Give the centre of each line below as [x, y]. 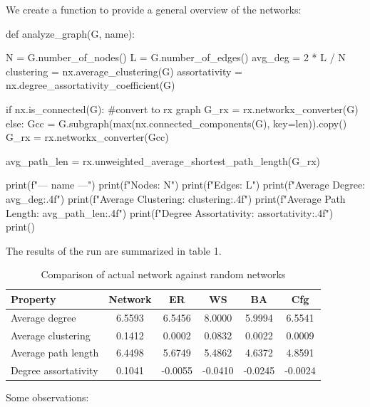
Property [34, 298]
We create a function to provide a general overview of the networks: [154, 9]
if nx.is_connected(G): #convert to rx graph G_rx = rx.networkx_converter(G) [182, 109]
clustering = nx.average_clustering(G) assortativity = [124, 71]
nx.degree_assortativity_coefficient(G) [91, 85]
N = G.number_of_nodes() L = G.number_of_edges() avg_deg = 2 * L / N [176, 57]
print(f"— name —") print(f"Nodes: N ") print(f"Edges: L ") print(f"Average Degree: [185, 185]
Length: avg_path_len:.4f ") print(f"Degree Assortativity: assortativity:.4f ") [170, 212]
